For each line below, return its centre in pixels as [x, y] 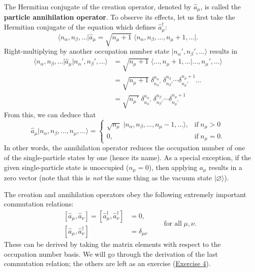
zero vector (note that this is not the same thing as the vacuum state [108, 178]
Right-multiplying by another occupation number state [87, 51]
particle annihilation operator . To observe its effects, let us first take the [120, 17]
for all [173, 224]
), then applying [173, 167]
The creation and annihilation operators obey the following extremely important [125, 194]
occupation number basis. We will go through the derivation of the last [111, 254]
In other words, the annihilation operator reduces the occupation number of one [125, 148]
